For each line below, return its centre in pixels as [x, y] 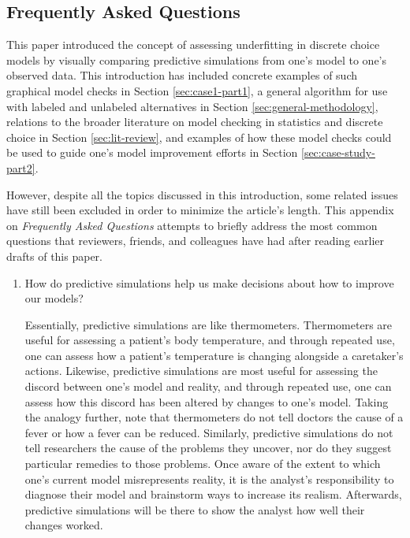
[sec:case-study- [338, 152]
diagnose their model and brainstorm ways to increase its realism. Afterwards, [213, 494]
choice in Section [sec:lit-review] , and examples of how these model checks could [199, 137]
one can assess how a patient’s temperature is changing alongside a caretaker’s [214, 355]
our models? [54, 298]
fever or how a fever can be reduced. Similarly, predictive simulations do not [209, 432]
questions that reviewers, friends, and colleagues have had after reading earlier [195, 241]
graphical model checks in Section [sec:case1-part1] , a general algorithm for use [197, 90]
